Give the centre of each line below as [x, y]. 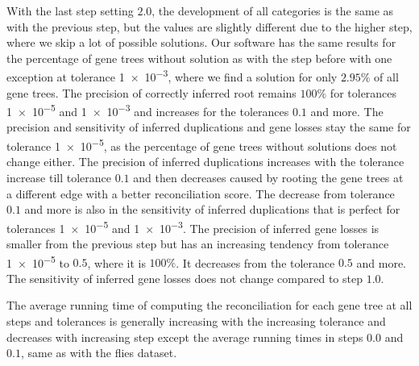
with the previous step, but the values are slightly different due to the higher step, [209, 26]
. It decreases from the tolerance [255, 262]
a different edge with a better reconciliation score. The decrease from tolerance [201, 193]
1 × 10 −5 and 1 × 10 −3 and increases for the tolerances [148, 110]
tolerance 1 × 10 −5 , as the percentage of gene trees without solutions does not [202, 145]
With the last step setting [70, 10]
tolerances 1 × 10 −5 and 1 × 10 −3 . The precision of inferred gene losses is [193, 227]
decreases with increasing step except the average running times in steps [185, 337]
